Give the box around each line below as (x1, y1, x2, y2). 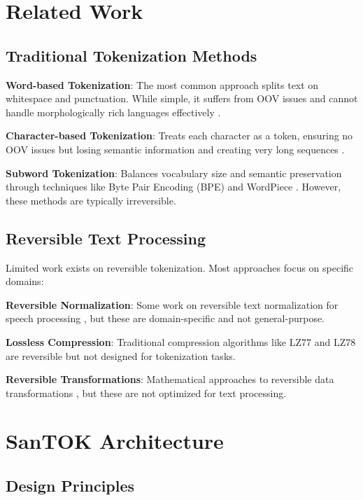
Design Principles (6, 475, 135, 496)
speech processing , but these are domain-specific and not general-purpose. (6, 311, 325, 326)
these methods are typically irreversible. (6, 193, 176, 207)
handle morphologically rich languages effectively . (6, 104, 221, 119)
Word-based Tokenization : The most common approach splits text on (6, 77, 319, 92)
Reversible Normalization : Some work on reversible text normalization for (6, 297, 339, 312)
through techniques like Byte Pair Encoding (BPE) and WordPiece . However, (6, 179, 341, 194)
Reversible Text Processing (6, 227, 206, 249)
